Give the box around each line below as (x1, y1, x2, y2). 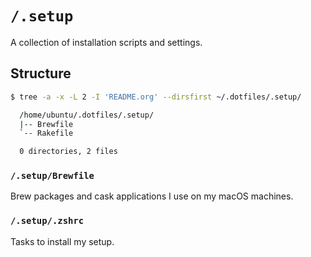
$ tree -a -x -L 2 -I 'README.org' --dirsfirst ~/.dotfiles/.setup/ (10, 92, 302, 102)
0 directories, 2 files (19, 147, 118, 157)
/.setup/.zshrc (10, 215, 85, 227)
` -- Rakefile (19, 128, 74, 139)
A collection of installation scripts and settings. (10, 36, 203, 48)
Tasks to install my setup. (10, 235, 115, 247)
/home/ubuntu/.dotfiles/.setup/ (19, 110, 155, 120)
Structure (10, 65, 72, 82)
